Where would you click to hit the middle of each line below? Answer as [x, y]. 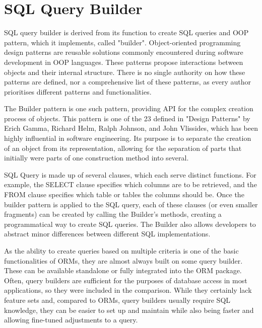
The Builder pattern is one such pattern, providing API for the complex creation [129, 108]
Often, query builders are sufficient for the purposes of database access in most [126, 280]
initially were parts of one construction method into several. [96, 158]
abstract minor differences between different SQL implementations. [107, 234]
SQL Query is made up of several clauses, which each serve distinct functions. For [130, 174]
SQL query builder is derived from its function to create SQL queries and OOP [126, 32]
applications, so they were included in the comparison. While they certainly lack [128, 290]
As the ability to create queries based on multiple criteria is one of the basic [121, 251]
